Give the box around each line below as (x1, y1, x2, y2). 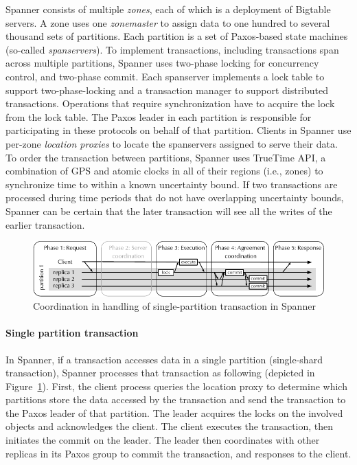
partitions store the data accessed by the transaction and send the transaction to (5, 392, 346, 407)
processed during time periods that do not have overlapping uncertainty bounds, (5, 190, 344, 205)
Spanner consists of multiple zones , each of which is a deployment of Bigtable (5, 2, 331, 16)
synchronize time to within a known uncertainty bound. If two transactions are (5, 177, 338, 191)
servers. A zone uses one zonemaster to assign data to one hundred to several (5, 15, 330, 30)
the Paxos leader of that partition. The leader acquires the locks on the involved (5, 405, 343, 420)
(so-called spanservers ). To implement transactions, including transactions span (5, 42, 339, 56)
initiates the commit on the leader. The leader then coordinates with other (5, 433, 320, 447)
